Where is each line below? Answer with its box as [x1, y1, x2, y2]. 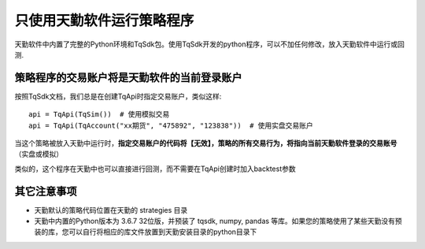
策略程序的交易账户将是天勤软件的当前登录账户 [14, 71, 242, 84]
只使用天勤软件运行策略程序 [14, 12, 194, 29]
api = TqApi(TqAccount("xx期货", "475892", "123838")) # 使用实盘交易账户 [28, 121, 314, 130]
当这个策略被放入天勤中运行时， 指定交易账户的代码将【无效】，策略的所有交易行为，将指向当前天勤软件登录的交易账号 [14, 139, 397, 148]
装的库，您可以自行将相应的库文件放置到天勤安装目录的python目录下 [34, 227, 257, 236]
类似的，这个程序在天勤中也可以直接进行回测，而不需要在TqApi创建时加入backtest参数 [14, 164, 296, 173]
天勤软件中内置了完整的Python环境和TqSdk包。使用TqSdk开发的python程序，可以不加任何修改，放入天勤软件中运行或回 [14, 39, 405, 49]
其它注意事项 [14, 184, 77, 198]
